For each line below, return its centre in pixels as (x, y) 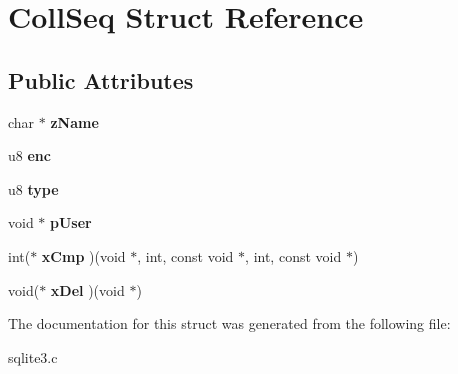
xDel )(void (87, 289)
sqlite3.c (33, 356)
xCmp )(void (83, 255)
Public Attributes (101, 79)
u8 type (33, 188)
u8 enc (29, 155)
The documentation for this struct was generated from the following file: (229, 323)
